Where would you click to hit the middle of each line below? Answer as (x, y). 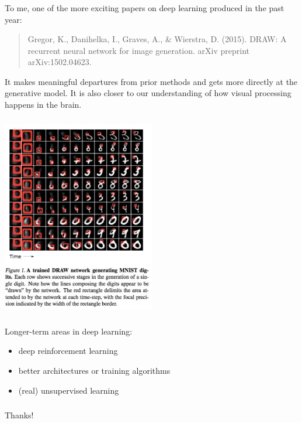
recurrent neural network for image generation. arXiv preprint (138, 50)
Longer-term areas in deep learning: (69, 331)
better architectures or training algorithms (94, 371)
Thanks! (19, 415)
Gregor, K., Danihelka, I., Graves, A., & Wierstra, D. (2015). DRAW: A (157, 39)
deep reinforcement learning (68, 351)
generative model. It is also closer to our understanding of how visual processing (148, 93)
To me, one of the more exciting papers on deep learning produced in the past (145, 7)
